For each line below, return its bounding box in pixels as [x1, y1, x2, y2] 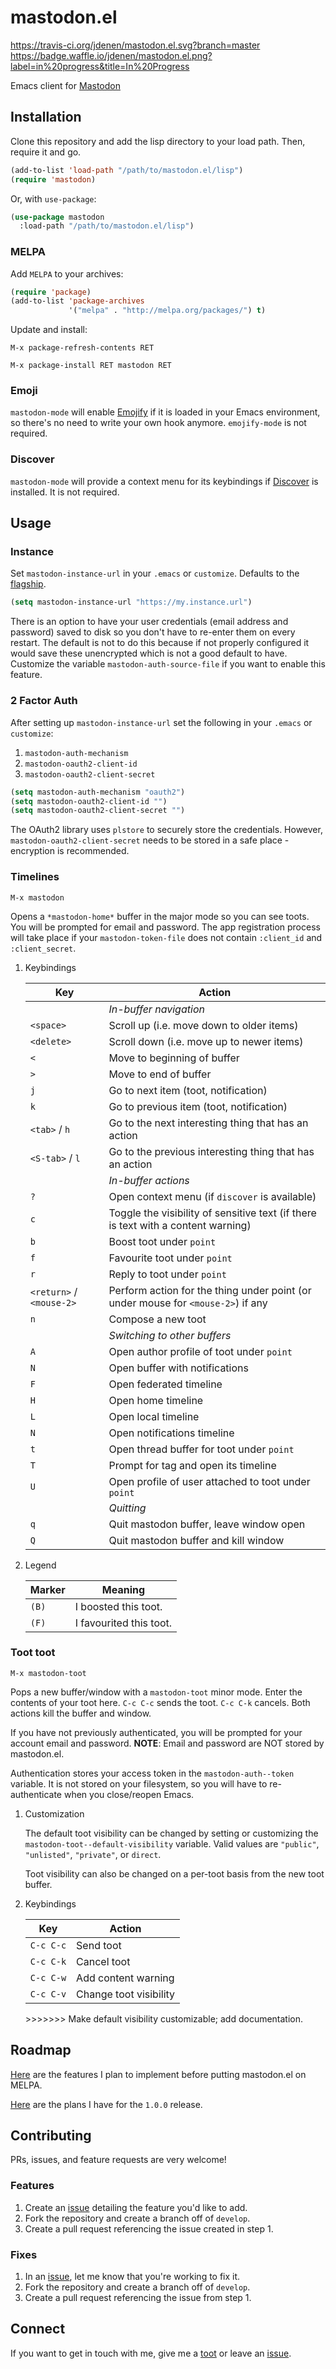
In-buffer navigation [108, 1002, 205, 1016]
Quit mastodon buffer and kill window [108, 1533, 285, 1547]
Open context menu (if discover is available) [108, 1189, 317, 1203]
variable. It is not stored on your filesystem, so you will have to [10, 1777, 268, 1790]
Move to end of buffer [108, 1067, 212, 1081]
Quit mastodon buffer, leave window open [108, 1517, 306, 1531]
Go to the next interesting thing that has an [108, 1116, 309, 1130]
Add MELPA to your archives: [10, 267, 124, 280]
